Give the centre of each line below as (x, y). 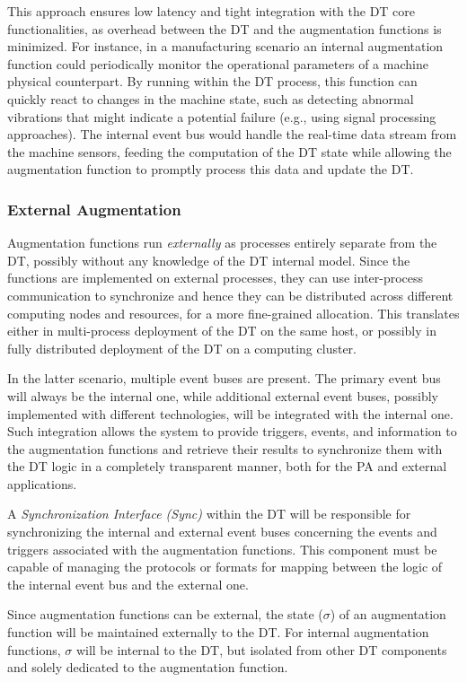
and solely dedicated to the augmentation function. (148, 667)
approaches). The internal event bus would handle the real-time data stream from (232, 134)
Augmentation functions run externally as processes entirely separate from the (222, 243)
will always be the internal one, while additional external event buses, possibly (223, 395)
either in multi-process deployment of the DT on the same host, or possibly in (222, 331)
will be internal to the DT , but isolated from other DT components (261, 649)
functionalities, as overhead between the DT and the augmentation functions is (225, 28)
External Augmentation (94, 209)
